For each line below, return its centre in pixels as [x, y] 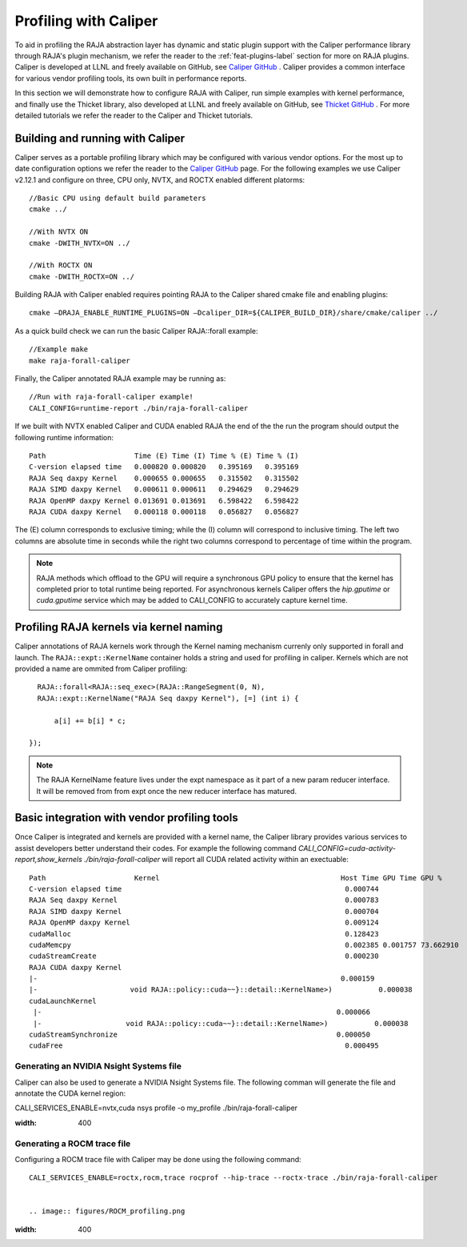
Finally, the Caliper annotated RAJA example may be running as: [120, 379]
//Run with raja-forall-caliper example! [111, 397]
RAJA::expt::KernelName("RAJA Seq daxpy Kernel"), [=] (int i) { [168, 698]
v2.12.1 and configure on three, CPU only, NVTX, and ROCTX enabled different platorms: [160, 179]
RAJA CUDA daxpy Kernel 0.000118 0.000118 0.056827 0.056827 [164, 511]
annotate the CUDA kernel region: [70, 1093]
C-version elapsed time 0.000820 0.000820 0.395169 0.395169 [164, 467]
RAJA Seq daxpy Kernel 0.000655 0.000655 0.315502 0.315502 [164, 478]
